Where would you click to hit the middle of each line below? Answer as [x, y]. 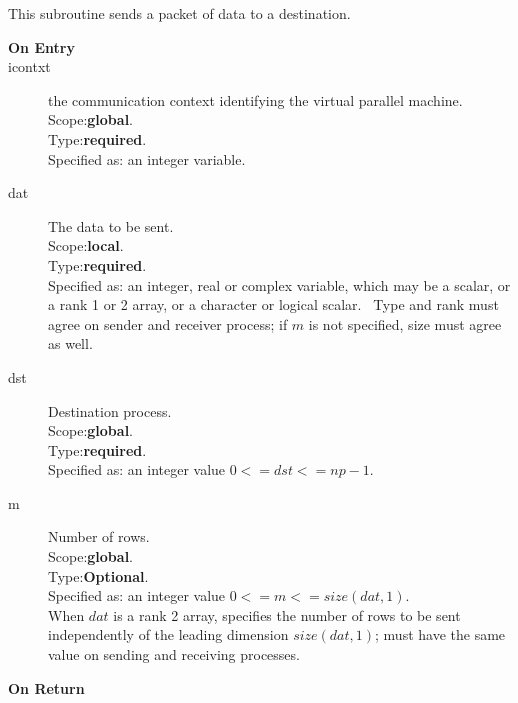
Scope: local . [86, 245]
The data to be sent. [111, 225]
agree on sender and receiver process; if [168, 323]
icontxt [29, 66]
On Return [46, 687]
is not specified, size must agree [405, 323]
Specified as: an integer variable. [147, 158]
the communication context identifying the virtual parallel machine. [255, 99]
